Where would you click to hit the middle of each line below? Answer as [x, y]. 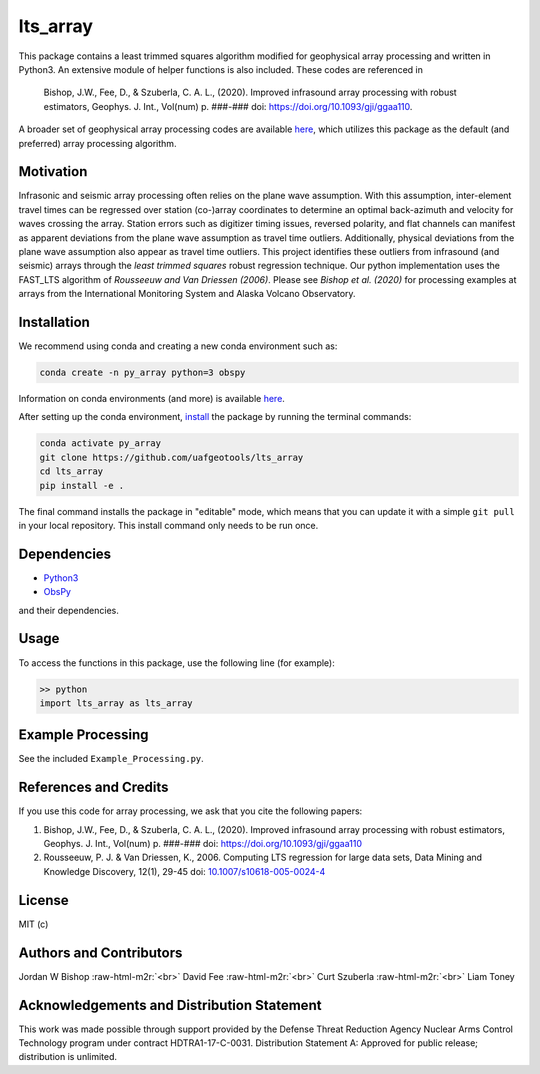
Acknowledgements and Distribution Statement [170, 1005]
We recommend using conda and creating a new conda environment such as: [178, 346]
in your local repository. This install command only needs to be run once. [168, 525]
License [43, 900]
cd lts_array [71, 471]
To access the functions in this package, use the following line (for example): [176, 662]
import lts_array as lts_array [116, 703]
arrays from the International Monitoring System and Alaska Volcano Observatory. [187, 294]
